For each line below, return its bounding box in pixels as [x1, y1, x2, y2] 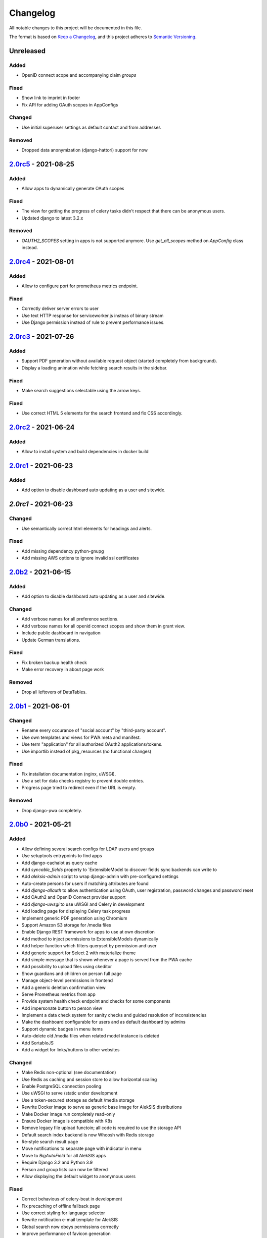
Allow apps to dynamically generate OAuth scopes [21, 186, 125, 192]
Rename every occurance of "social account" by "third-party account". [21, 727, 167, 733]
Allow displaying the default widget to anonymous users [21, 1174, 136, 1180]
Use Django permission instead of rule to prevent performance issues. [21, 319, 165, 325]
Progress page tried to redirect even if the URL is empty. [21, 785, 136, 791]
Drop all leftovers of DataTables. [21, 689, 87, 695]
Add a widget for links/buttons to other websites [21, 1047, 120, 1053]
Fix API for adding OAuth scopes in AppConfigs [21, 102, 118, 107]
